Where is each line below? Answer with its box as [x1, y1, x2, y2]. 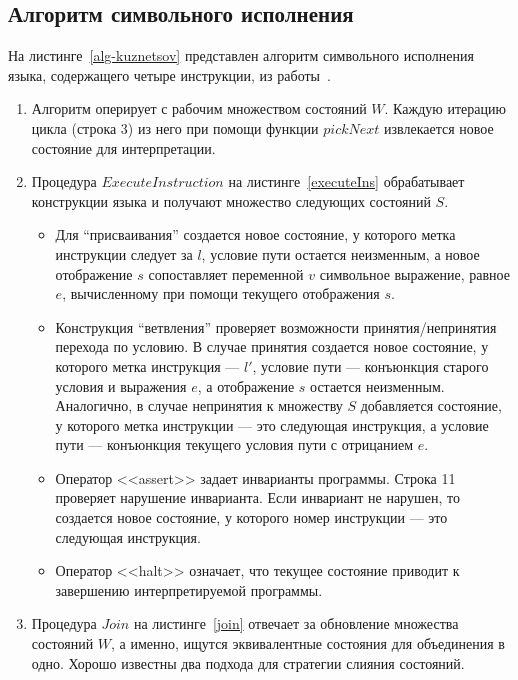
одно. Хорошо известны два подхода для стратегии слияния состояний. [31, 652, 465, 673]
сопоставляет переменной [148, 263, 304, 284]
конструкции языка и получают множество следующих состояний [31, 190, 431, 211]
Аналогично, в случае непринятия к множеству [55, 395, 343, 416]
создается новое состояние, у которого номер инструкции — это [55, 507, 448, 528]
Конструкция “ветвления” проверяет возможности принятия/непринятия [55, 316, 497, 337]
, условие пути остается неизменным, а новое [201, 243, 480, 264]
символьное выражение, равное [319, 263, 510, 284]
